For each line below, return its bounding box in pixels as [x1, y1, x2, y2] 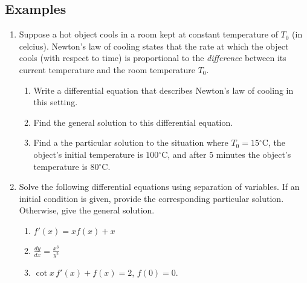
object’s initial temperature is [33, 148, 143, 160]
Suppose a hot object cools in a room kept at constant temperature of [19, 28, 278, 41]
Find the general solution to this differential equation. [33, 115, 233, 128]
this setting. [33, 96, 78, 108]
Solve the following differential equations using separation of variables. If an [19, 180, 300, 193]
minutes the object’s [216, 148, 291, 160]
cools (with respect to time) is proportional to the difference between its [19, 51, 286, 64]
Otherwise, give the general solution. [19, 204, 155, 216]
